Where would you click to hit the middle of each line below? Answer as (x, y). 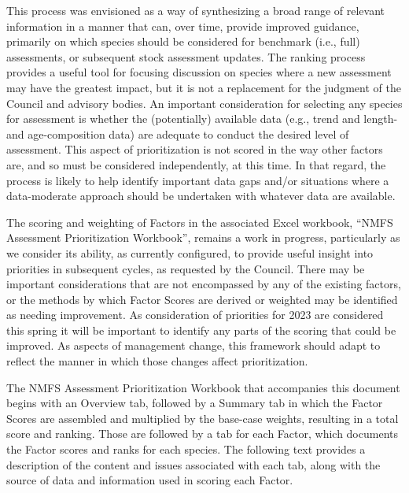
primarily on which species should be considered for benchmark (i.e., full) (183, 41)
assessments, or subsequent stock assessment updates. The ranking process (186, 56)
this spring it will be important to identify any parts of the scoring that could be (201, 330)
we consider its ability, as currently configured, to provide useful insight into (190, 252)
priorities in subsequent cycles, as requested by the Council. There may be (186, 268)
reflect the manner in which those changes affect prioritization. (157, 361)
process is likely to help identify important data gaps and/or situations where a (198, 180)
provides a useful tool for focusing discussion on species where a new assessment (199, 72)
